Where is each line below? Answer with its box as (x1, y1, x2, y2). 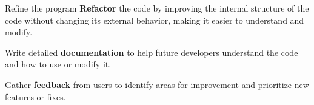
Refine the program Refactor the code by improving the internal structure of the (5, 2, 309, 14)
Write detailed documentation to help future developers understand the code (5, 46, 298, 58)
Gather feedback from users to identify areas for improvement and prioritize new (5, 78, 309, 90)
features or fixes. (5, 90, 66, 103)
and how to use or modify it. (5, 58, 112, 70)
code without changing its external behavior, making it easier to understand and (5, 13, 304, 26)
